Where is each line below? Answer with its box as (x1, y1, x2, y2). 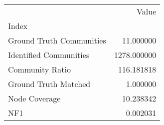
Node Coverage (8, 92, 61, 104)
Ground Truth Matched (8, 78, 91, 89)
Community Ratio (8, 63, 71, 75)
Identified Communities (8, 49, 90, 60)
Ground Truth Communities (8, 34, 106, 46)
